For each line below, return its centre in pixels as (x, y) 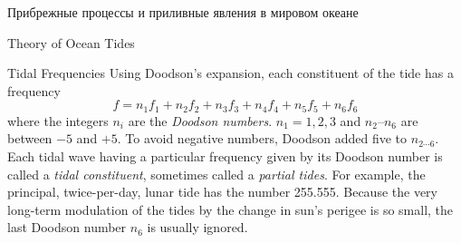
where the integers (58, 120)
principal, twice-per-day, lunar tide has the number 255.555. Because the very (222, 192)
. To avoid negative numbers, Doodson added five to (262, 138)
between (30, 138)
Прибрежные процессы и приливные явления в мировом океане (183, 12)
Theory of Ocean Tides (71, 42)
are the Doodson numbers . (200, 120)
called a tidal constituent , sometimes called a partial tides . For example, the (216, 174)
